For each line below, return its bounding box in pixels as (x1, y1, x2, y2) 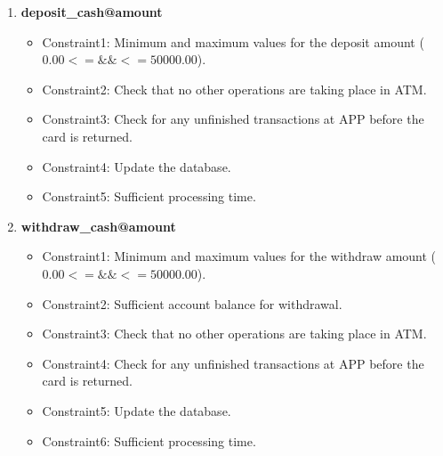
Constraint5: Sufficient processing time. (42, 187, 256, 206)
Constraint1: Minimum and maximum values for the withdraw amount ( (42, 247, 437, 265)
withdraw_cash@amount (20, 216, 176, 235)
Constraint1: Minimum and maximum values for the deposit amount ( (42, 32, 424, 51)
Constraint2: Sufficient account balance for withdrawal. (42, 294, 342, 313)
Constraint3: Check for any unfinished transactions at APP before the (42, 110, 424, 128)
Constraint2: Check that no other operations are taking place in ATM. (42, 79, 427, 98)
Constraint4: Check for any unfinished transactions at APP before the (42, 354, 424, 372)
